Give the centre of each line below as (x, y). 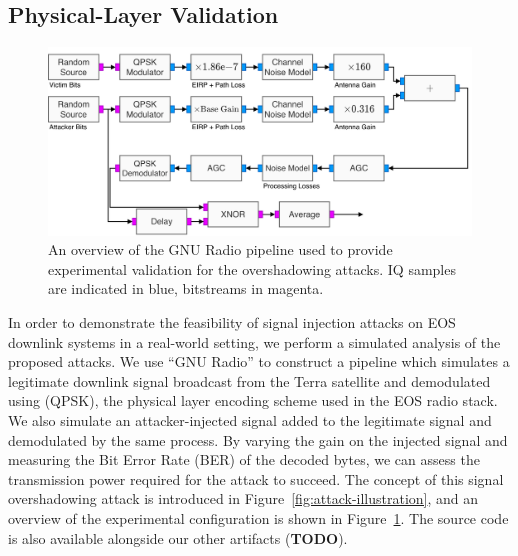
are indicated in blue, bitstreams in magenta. (186, 288)
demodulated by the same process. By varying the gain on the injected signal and (258, 439)
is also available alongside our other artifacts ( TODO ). (178, 537)
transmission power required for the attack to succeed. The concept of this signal (256, 478)
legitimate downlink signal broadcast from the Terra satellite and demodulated (249, 380)
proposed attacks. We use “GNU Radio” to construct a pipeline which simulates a (259, 361)
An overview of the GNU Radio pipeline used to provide (220, 249)
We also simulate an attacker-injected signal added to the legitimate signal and (250, 419)
